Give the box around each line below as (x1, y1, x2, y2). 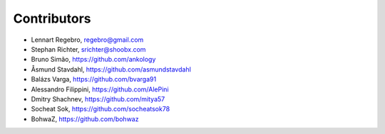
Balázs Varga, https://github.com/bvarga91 (31, 75, 157, 84)
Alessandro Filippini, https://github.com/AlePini (31, 85, 169, 94)
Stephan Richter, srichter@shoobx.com (31, 45, 146, 53)
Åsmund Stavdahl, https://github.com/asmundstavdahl (31, 65, 192, 74)
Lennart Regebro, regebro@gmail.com (31, 35, 144, 44)
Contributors (13, 11, 92, 26)
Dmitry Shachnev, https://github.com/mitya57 (31, 94, 165, 103)
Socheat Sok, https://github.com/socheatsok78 (31, 105, 170, 113)
